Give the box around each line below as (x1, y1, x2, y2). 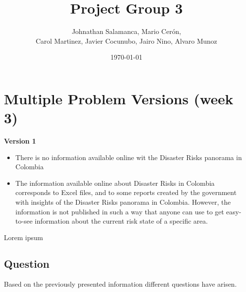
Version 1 (4, 136, 36, 146)
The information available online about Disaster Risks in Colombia (15, 178, 215, 188)
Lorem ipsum (4, 232, 43, 242)
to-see (15, 216, 33, 226)
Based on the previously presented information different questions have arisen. (4, 278, 237, 289)
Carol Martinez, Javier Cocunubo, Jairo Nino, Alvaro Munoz (35, 35, 217, 46)
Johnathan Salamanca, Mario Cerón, (71, 26, 181, 36)
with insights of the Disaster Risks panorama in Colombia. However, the (15, 197, 231, 207)
